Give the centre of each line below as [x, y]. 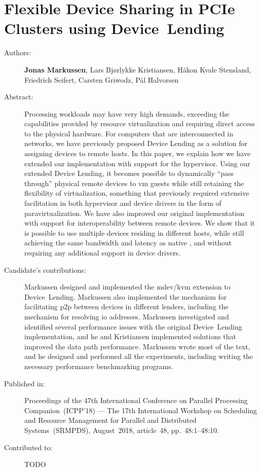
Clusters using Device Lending [114, 28]
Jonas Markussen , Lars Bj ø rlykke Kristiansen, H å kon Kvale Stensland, [138, 69]
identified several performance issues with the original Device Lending [133, 326]
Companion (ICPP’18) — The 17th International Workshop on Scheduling [141, 410]
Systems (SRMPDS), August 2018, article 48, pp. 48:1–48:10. [122, 430]
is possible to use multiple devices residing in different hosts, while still [134, 232]
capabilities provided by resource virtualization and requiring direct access [140, 123]
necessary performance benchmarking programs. [99, 366]
